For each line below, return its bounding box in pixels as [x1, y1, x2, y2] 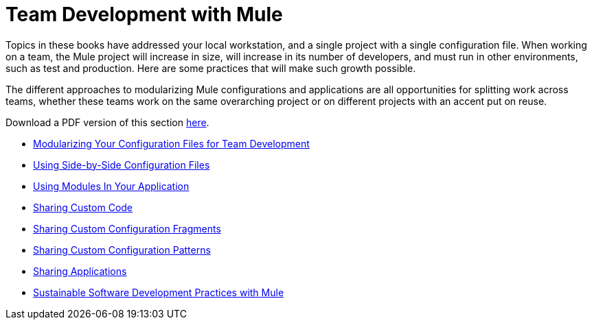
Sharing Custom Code [33, 201, 133, 213]
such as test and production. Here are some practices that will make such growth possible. [5, 62, 416, 74]
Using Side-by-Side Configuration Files [33, 158, 210, 171]
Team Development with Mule [5, 3, 283, 26]
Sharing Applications [33, 265, 127, 277]
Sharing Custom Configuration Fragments [33, 222, 221, 234]
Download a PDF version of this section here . [5, 116, 209, 128]
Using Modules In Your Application [33, 180, 190, 192]
